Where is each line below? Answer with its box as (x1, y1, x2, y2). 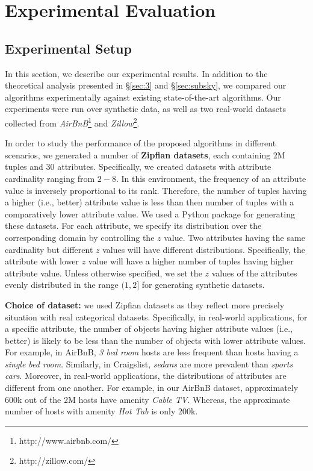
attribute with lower (5, 255, 79, 267)
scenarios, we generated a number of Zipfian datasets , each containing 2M (5, 148, 285, 161)
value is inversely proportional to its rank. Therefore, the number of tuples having (5, 184, 307, 196)
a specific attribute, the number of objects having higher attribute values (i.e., (5, 322, 293, 335)
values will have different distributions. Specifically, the (102, 243, 305, 255)
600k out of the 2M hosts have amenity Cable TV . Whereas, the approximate (5, 393, 290, 405)
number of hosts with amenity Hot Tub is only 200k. (5, 405, 198, 417)
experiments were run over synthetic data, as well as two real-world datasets (5, 102, 286, 115)
